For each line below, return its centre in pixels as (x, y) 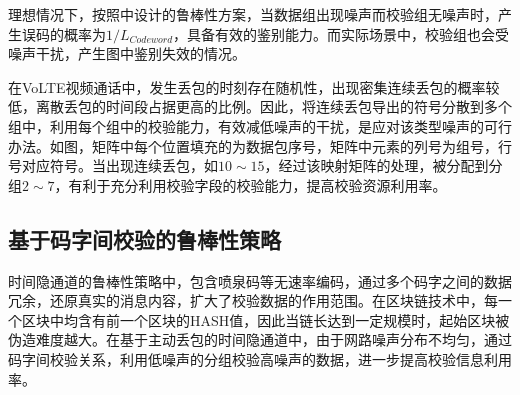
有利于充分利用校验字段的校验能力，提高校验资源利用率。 (257, 184)
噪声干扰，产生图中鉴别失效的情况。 (127, 53)
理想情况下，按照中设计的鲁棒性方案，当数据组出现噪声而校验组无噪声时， (253, 14)
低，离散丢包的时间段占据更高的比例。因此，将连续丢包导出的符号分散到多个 (260, 106)
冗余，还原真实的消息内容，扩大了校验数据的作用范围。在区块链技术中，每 (253, 300)
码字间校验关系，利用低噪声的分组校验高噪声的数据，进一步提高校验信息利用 (260, 358)
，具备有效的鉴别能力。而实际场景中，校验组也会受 (341, 33)
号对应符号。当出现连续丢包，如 (113, 165)
